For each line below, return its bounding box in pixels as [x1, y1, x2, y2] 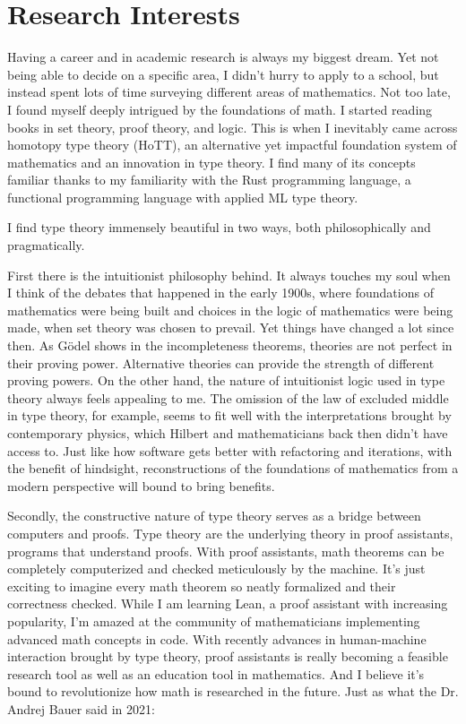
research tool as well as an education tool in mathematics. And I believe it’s [7, 664, 425, 683]
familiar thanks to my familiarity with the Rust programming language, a [7, 170, 411, 189]
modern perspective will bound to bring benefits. [7, 476, 275, 495]
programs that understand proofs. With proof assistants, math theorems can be [7, 541, 444, 560]
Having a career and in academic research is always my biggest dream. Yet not [7, 47, 439, 66]
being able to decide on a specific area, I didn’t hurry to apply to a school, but [7, 65, 439, 83]
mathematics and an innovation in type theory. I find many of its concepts [7, 152, 416, 171]
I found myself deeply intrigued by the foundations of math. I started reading [7, 99, 433, 118]
